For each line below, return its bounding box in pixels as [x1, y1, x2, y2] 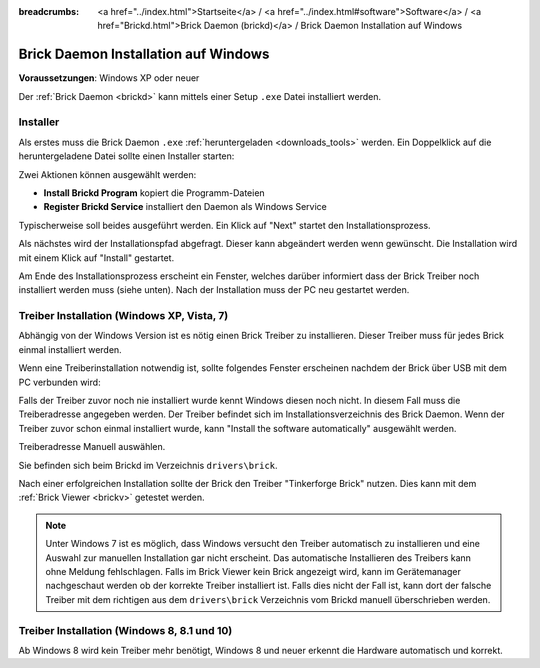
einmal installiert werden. [18, 343, 122, 355]
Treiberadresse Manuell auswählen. [18, 441, 166, 453]
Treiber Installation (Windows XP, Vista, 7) [18, 309, 229, 323]
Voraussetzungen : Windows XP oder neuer [18, 72, 200, 84]
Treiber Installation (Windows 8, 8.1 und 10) [18, 623, 233, 637]
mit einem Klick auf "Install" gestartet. [18, 251, 175, 264]
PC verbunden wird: [18, 376, 101, 388]
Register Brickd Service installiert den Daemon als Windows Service [43, 201, 327, 213]
